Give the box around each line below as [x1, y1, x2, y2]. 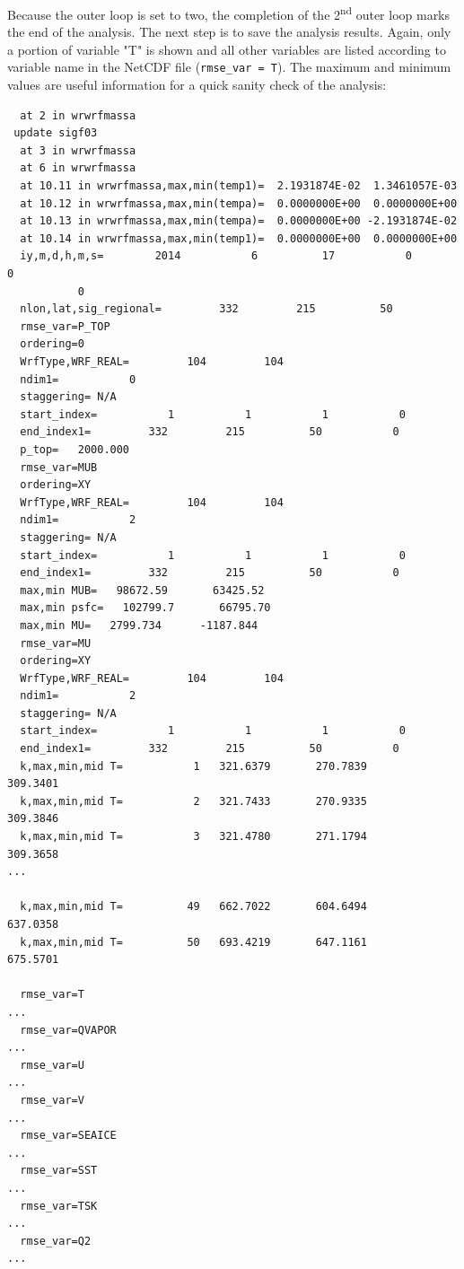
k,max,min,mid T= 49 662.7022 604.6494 [20, 900, 367, 914]
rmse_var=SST [20, 1164, 98, 1177]
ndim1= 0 [20, 372, 136, 386]
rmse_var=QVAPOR [20, 1023, 117, 1037]
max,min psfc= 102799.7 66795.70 [20, 601, 271, 615]
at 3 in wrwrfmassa [20, 144, 136, 157]
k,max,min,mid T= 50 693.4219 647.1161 [20, 935, 367, 949]
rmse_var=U [20, 1058, 84, 1072]
